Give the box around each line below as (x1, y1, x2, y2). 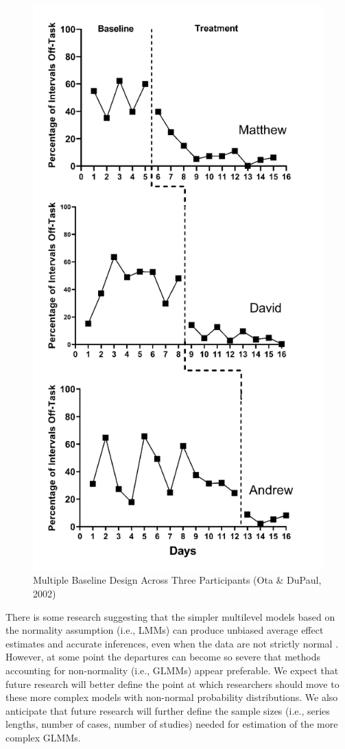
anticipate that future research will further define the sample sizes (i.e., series (5, 703, 330, 717)
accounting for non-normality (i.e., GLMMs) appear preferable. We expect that (5, 663, 339, 678)
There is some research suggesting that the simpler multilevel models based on (5, 609, 335, 623)
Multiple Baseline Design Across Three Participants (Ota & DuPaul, (33, 573, 322, 587)
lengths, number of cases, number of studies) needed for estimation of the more (5, 717, 338, 731)
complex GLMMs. (5, 730, 81, 744)
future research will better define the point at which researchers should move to (5, 676, 340, 691)
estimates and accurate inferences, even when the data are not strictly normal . (5, 636, 339, 650)
